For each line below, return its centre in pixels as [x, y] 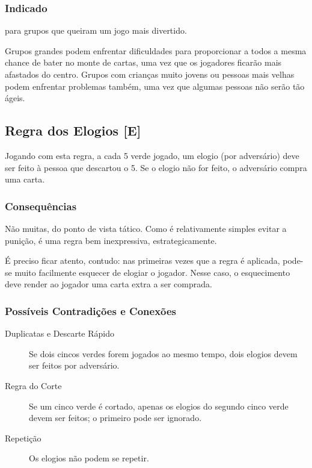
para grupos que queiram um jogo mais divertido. [96, 30]
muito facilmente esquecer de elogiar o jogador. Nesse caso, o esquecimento [152, 272]
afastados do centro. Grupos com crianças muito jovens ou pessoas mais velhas [150, 74]
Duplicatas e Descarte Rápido [60, 333]
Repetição [23, 438]
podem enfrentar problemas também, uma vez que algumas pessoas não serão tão [155, 86]
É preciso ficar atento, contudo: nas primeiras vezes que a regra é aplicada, [142, 261]
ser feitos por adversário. [74, 365]
